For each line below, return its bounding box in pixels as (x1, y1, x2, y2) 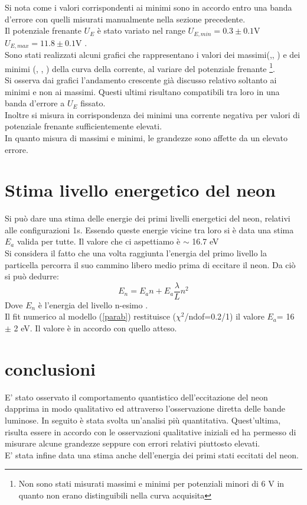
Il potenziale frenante (5, 24, 81, 37)
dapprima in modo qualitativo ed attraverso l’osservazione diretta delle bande (5, 402, 285, 415)
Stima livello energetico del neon (5, 178, 276, 202)
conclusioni (5, 356, 96, 380)
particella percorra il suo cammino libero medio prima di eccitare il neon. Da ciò (5, 258, 296, 271)
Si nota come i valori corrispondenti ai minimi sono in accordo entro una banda (5, 1, 292, 13)
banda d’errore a (5, 97, 65, 109)
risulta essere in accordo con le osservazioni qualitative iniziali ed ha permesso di (5, 425, 296, 438)
